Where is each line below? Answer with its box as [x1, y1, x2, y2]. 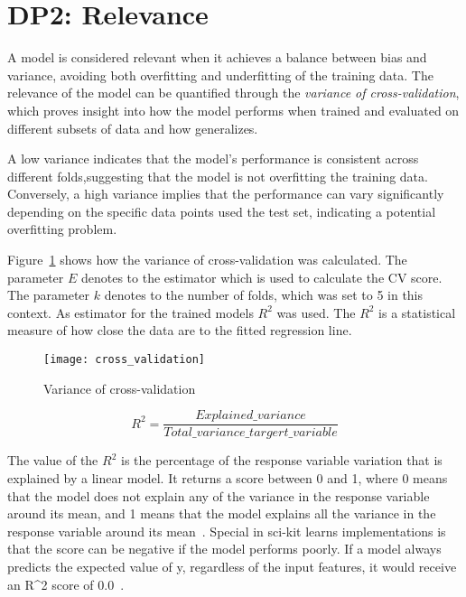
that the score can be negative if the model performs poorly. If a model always [7, 539, 442, 558]
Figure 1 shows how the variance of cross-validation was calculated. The [7, 250, 407, 269]
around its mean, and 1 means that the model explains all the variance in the [7, 504, 436, 523]
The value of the [7, 451, 98, 470]
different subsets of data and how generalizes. [7, 118, 258, 137]
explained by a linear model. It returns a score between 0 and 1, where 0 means [7, 468, 448, 487]
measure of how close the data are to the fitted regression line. [7, 321, 352, 340]
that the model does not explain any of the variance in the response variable [7, 486, 430, 505]
